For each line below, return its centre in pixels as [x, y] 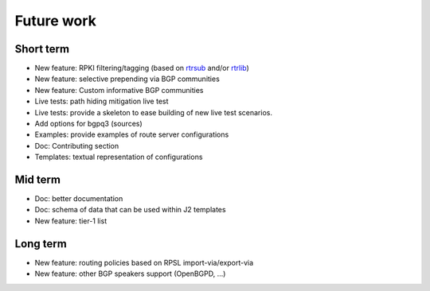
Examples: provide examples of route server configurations [132, 134]
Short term [42, 49]
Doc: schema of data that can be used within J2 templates [130, 210]
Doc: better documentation [79, 199]
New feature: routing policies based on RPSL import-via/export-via [144, 262]
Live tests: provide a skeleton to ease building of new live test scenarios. [153, 112]
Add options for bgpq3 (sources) [88, 124]
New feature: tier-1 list [71, 221]
